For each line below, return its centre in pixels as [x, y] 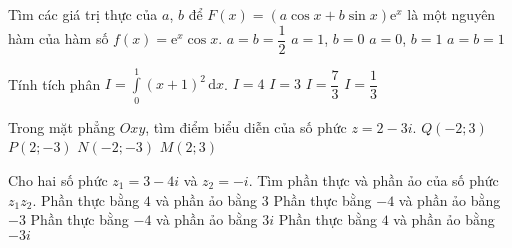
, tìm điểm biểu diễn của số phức [246, 126]
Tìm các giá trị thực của [83, 14]
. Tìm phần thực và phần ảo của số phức [373, 179]
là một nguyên [451, 14]
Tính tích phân [54, 83]
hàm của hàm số [58, 38]
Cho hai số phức [58, 179]
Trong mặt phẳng [62, 126]
